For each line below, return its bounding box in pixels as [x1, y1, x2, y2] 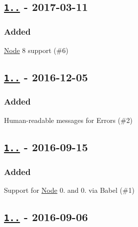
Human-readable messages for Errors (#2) [4, 114, 133, 125]
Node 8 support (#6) [4, 45, 69, 55]
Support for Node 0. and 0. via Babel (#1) [4, 184, 135, 195]
